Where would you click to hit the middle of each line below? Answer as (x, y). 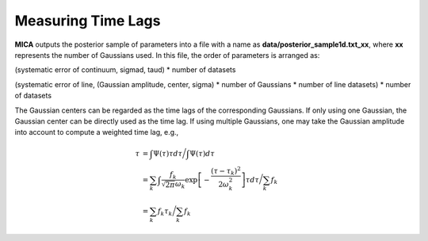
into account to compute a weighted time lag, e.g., (97, 132)
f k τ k (165, 212)
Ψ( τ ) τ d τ (168, 154)
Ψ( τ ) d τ (203, 154)
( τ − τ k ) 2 (226, 171)
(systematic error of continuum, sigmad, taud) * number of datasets (125, 70)
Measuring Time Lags (88, 21)
